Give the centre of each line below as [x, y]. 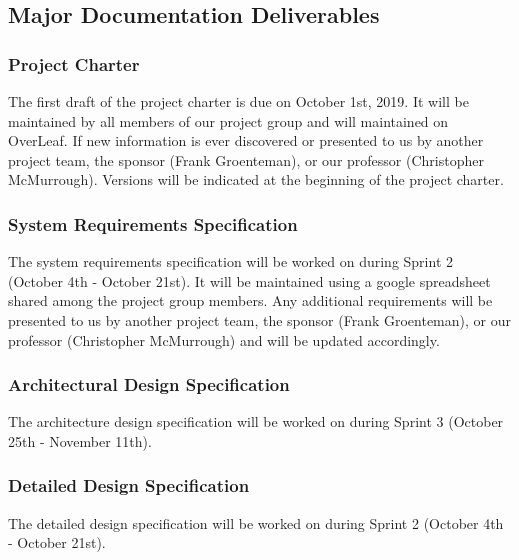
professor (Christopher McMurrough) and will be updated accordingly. [224, 339]
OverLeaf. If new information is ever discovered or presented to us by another [246, 140]
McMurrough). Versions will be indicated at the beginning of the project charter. [256, 179]
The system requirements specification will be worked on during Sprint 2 [231, 261]
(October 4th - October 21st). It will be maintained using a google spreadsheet [249, 280]
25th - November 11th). [80, 440]
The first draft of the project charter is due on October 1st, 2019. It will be [238, 101]
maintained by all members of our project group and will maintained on [228, 120]
